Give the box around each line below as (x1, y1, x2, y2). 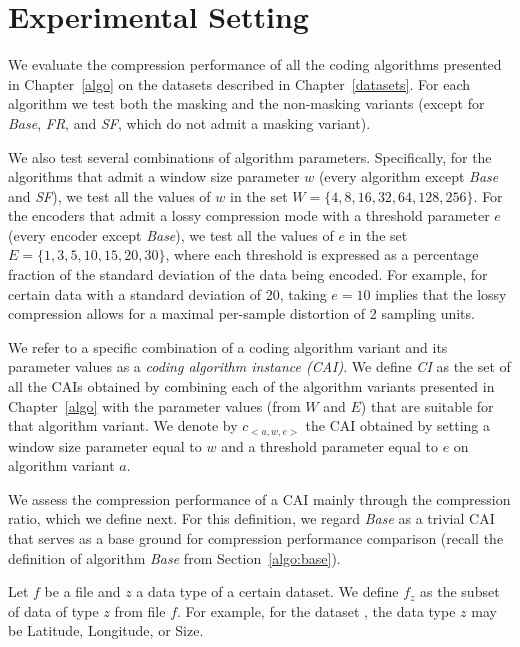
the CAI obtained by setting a (305, 415, 491, 436)
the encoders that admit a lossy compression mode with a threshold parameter (8, 205, 490, 226)
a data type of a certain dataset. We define (136, 581, 399, 602)
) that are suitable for (360, 395, 494, 416)
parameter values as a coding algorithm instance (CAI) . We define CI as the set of (8, 356, 511, 377)
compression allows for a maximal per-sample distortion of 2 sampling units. (8, 303, 475, 324)
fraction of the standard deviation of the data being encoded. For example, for (8, 264, 488, 285)
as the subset (420, 581, 500, 602)
